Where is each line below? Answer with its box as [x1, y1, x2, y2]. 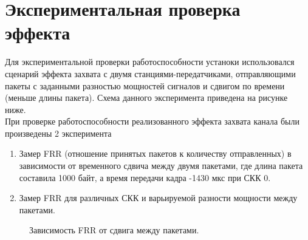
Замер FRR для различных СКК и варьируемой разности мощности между [19, 191, 298, 204]
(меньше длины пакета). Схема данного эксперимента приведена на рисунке [5, 91, 288, 104]
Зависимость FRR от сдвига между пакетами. [29, 224, 199, 236]
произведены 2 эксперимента [5, 126, 112, 139]
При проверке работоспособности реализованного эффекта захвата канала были [5, 115, 299, 128]
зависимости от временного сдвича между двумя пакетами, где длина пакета [19, 159, 303, 172]
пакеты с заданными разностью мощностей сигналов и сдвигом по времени [5, 79, 285, 92]
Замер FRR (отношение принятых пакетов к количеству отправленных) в [19, 147, 292, 160]
